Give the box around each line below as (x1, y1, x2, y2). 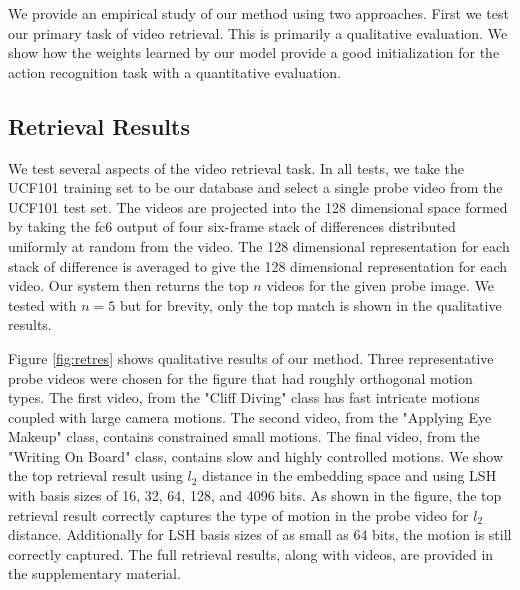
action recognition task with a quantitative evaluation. (8, 61, 342, 82)
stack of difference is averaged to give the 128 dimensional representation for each (8, 255, 507, 276)
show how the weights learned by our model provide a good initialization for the (8, 42, 500, 63)
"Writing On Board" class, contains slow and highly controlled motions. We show (8, 445, 504, 466)
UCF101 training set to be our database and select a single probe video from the (8, 177, 503, 198)
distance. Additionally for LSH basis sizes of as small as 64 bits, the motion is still (8, 524, 512, 545)
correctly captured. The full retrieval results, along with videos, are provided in (8, 543, 494, 564)
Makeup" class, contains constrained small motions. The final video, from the (8, 426, 480, 447)
